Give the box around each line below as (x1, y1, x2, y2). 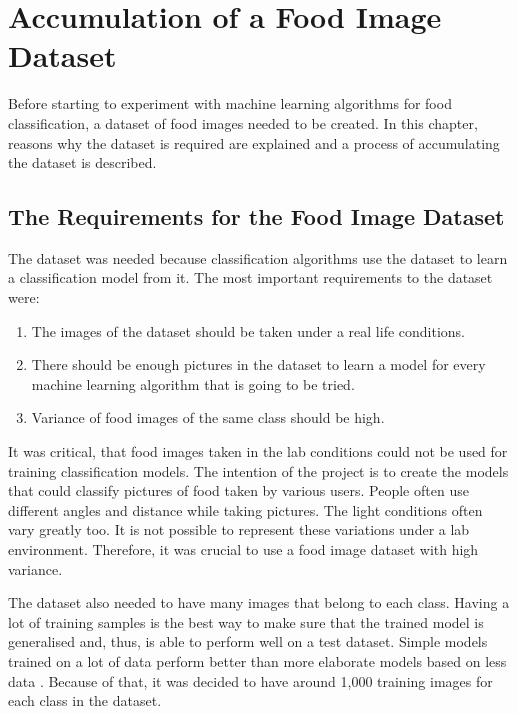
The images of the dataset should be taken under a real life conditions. (31, 320, 466, 341)
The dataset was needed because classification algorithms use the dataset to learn (8, 247, 508, 268)
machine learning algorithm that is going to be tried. (31, 373, 355, 394)
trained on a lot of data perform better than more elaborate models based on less (8, 650, 507, 671)
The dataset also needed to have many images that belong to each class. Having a (8, 592, 510, 613)
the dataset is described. (8, 152, 157, 173)
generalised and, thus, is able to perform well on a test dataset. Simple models (8, 631, 488, 652)
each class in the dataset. (8, 690, 162, 711)
